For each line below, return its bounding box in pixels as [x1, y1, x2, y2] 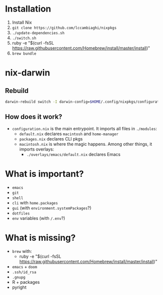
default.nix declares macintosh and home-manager [19, 131, 119, 137]
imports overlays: [19, 146, 54, 152]
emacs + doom [12, 264, 37, 269]
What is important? [5, 168, 84, 179]
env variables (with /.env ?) [12, 215, 65, 221]
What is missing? [5, 232, 76, 243]
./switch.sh [12, 35, 36, 41]
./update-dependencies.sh [12, 31, 65, 35]
